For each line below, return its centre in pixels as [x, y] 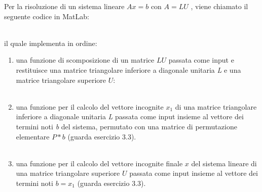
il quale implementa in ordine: [51, 43]
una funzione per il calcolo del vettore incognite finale [99, 163]
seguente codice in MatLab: [47, 16]
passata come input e [201, 60]
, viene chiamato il [219, 6]
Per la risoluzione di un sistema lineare [64, 6]
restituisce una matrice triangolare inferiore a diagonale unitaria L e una [128, 69]
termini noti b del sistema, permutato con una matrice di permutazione [126, 126]
